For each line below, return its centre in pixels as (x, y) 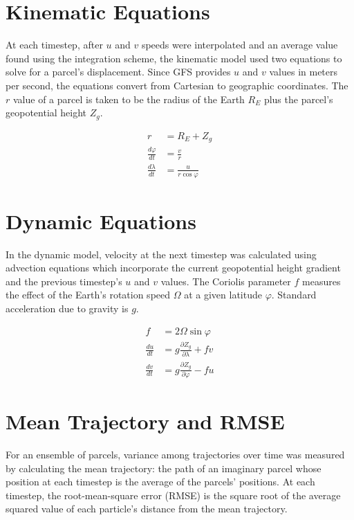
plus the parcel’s (298, 99)
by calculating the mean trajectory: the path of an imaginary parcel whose (164, 468)
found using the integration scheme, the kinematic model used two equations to (174, 58)
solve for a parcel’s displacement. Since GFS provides (118, 72)
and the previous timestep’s (64, 281)
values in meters (304, 72)
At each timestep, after (54, 45)
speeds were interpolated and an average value (240, 45)
